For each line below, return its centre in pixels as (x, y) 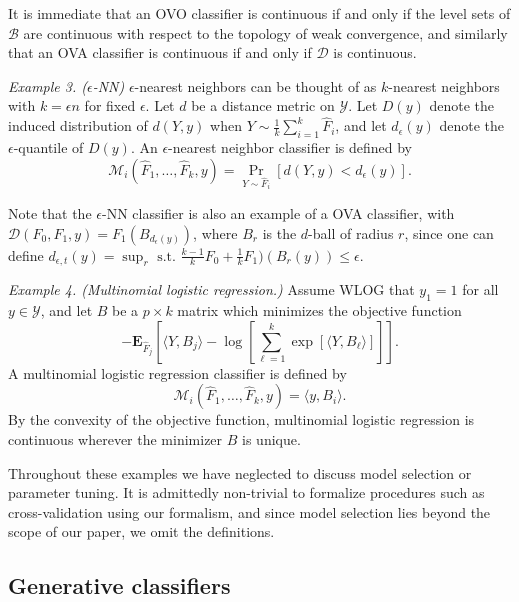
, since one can (449, 232)
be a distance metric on (263, 105)
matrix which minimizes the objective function (319, 310)
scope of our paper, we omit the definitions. (141, 531)
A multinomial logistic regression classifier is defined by (177, 372)
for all (480, 289)
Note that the (50, 213)
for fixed (110, 105)
